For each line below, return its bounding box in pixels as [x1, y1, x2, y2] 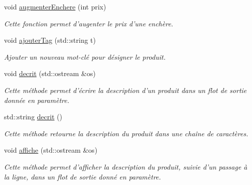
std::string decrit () [4, 111, 62, 122]
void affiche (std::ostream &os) [4, 145, 98, 155]
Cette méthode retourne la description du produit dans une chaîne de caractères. [4, 128, 249, 138]
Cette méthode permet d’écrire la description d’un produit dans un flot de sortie [4, 85, 247, 95]
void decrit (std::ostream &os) [4, 68, 96, 79]
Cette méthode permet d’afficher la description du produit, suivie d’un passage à [4, 161, 248, 172]
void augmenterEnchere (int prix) [4, 1, 106, 11]
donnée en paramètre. [4, 94, 69, 105]
